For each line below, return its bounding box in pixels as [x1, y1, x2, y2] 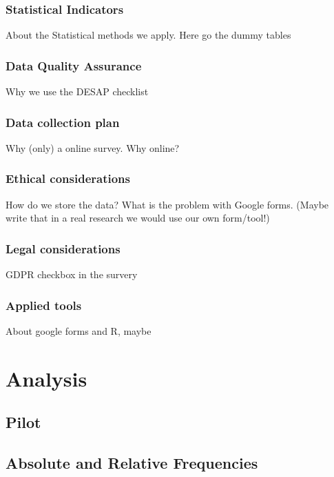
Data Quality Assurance [6, 57, 142, 74]
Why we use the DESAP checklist [6, 84, 149, 99]
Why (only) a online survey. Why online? [6, 140, 180, 155]
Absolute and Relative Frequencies [6, 452, 258, 474]
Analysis [6, 364, 87, 392]
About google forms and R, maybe [6, 323, 152, 338]
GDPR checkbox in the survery [6, 267, 138, 282]
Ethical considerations [6, 170, 130, 187]
